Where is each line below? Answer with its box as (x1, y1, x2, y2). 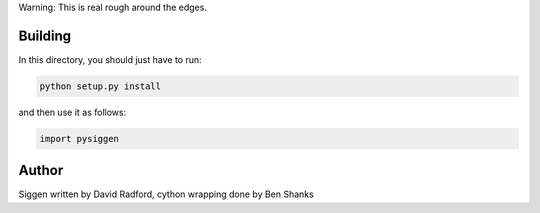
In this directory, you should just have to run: (18, 53, 202, 65)
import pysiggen (39, 133, 120, 144)
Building (18, 27, 72, 44)
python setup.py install (39, 80, 162, 92)
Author (18, 162, 64, 179)
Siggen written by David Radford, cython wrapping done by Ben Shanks (18, 188, 314, 200)
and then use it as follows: (18, 106, 127, 118)
